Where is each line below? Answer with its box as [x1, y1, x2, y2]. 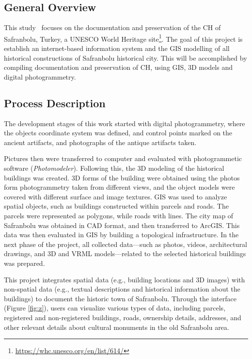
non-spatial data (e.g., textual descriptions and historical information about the [4, 284, 240, 294]
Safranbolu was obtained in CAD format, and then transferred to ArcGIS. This [4, 220, 240, 230]
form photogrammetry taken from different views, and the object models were [4, 182, 235, 192]
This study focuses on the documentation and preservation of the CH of [4, 22, 221, 33]
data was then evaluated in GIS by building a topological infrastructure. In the [4, 229, 239, 240]
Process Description [4, 95, 106, 110]
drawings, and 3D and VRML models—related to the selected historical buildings [4, 248, 246, 259]
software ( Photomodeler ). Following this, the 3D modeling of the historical [4, 163, 224, 173]
